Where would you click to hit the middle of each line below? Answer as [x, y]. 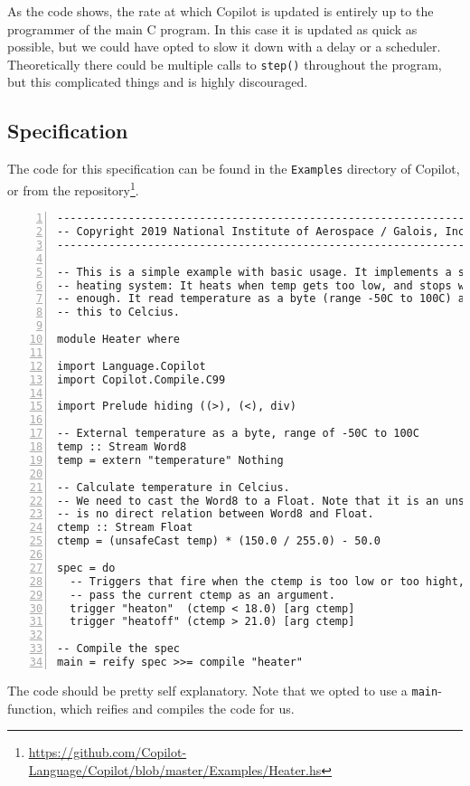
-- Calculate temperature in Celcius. [174, 487]
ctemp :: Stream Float [125, 528]
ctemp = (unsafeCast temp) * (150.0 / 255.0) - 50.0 [219, 541]
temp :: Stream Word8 [122, 447]
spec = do [86, 568]
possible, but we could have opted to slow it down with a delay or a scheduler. [224, 47]
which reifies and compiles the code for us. [177, 708]
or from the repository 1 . [73, 188]
